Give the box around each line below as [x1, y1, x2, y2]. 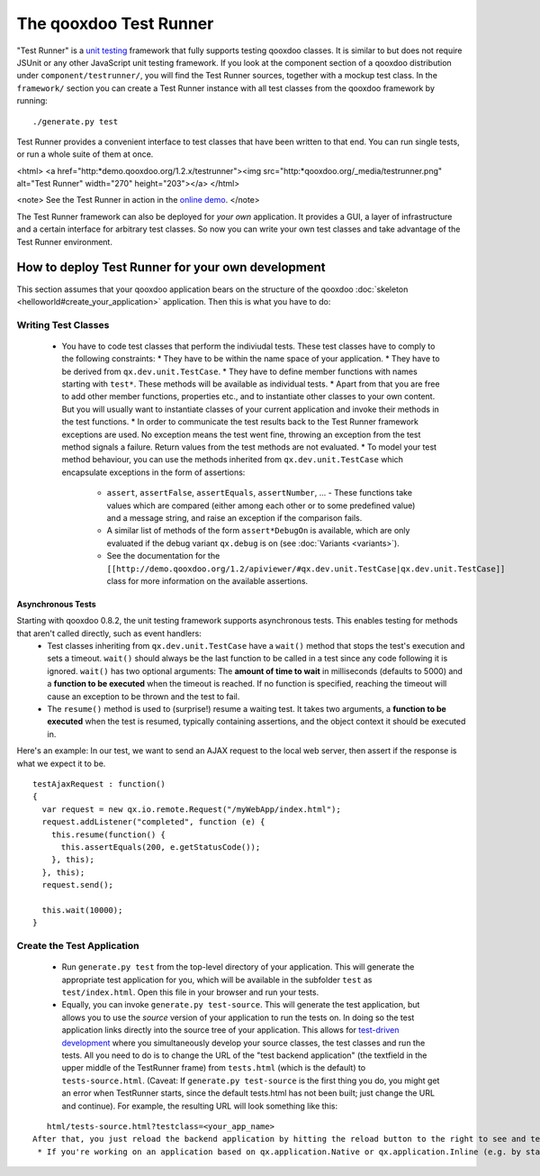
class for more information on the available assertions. [106, 575, 309, 586]
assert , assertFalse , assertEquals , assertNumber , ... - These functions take [106, 488, 413, 498]
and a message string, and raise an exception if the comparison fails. [106, 512, 363, 523]
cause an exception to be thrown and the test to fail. [47, 690, 240, 702]
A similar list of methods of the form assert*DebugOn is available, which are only [106, 525, 410, 536]
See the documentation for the [106, 551, 220, 561]
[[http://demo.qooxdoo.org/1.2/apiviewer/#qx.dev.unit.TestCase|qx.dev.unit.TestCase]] [106, 563, 506, 574]
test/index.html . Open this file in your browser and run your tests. [61, 987, 319, 998]
